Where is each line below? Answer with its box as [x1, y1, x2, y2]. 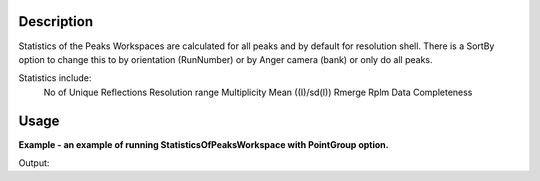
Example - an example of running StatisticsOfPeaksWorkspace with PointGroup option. [18, 138, 389, 150]
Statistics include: [18, 72, 92, 84]
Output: [18, 156, 50, 169]
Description [18, 13, 94, 30]
